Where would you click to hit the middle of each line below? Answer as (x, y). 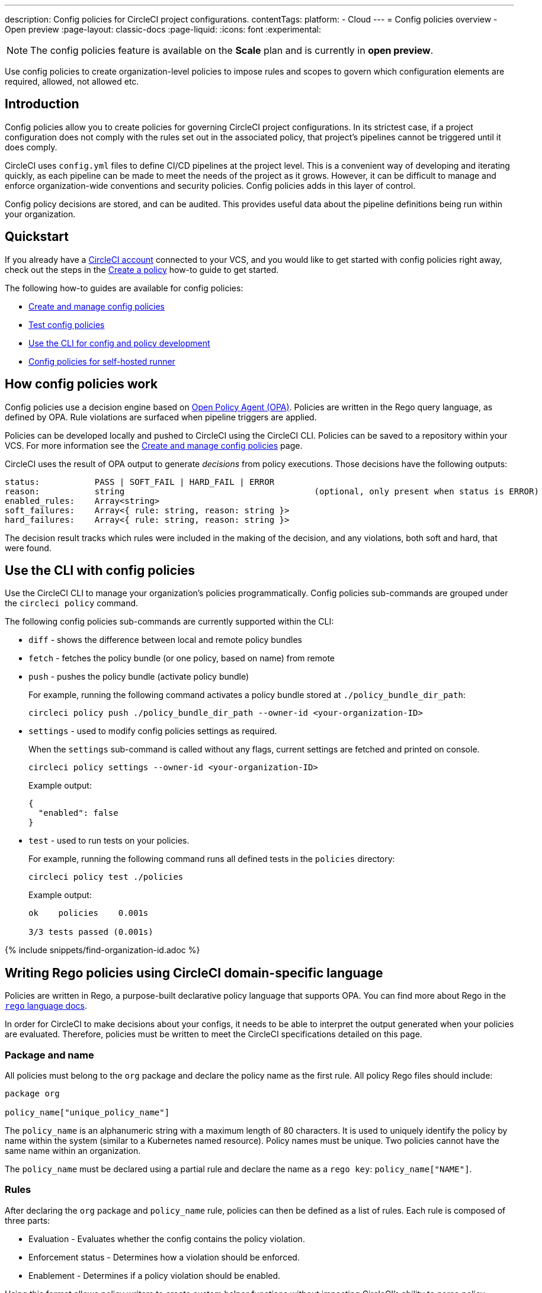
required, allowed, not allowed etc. (72, 81)
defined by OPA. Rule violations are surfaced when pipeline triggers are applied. (161, 417)
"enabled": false (78, 813)
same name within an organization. (73, 1150)
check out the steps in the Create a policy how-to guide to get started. (142, 269)
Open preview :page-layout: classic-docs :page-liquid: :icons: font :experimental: (163, 29)
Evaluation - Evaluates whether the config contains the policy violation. (167, 1239)
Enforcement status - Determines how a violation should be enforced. (164, 1257)
